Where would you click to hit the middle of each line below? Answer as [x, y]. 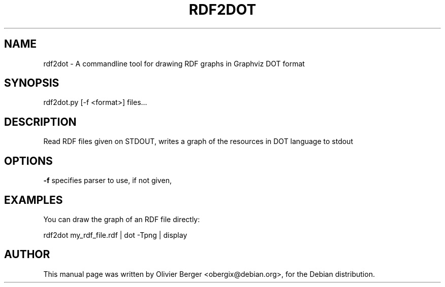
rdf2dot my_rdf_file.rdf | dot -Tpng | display [115, 235]
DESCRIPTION [40, 122]
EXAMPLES [34, 200]
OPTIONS [28, 161]
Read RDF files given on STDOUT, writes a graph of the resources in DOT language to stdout [198, 141]
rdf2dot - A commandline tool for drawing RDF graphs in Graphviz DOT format [174, 63]
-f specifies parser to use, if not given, [107, 181]
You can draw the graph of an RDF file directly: [122, 219]
